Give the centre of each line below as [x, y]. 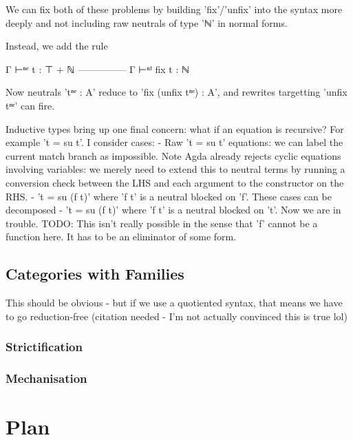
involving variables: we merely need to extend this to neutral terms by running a [175, 169]
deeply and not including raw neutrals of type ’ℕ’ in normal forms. [147, 22]
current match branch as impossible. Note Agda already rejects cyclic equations [173, 155]
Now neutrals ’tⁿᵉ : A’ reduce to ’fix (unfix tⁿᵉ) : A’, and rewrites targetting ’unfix [176, 92]
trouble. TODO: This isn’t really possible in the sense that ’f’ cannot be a [162, 223]
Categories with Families [95, 274]
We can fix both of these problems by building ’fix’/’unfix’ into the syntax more [174, 9]
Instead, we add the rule [57, 46]
